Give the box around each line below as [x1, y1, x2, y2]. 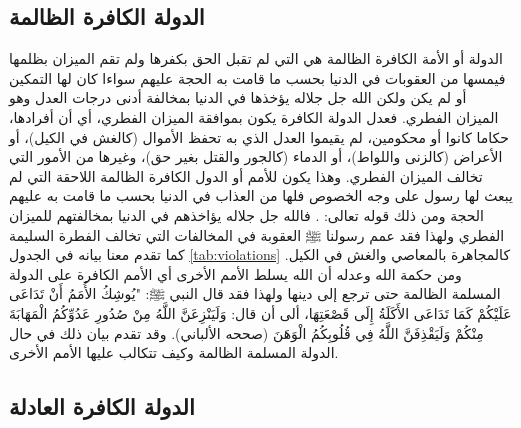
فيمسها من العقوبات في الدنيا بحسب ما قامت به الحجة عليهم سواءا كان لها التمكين [9, 67, 506, 88]
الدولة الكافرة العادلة [9, 391, 195, 422]
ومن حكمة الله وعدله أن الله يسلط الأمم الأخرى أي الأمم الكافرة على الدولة [9, 263, 462, 284]
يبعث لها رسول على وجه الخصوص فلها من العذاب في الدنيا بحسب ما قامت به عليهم [9, 185, 513, 206]
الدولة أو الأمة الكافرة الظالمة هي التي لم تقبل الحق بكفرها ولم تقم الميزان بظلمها [9, 48, 503, 69]
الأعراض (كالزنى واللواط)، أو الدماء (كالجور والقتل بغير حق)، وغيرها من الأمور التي [9, 146, 503, 167]
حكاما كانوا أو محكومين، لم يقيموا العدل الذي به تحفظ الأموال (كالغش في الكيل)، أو [9, 126, 509, 147]
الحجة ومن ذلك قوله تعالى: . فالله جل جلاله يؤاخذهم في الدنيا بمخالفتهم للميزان [9, 204, 485, 225]
